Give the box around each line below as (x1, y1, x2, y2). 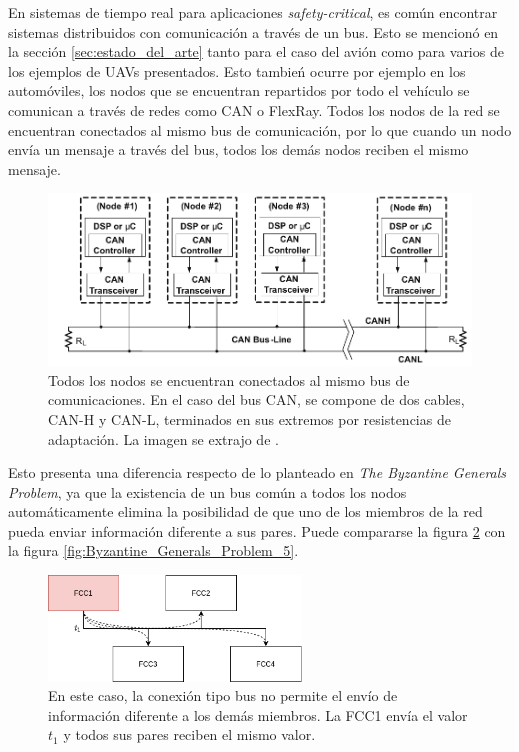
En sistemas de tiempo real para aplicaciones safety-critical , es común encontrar (8, 2, 498, 22)
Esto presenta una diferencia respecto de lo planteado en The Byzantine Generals (8, 462, 507, 483)
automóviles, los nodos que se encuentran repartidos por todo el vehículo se (8, 80, 470, 101)
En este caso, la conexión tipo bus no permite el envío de (48, 685, 398, 706)
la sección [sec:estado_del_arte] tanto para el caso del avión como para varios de (8, 41, 504, 62)
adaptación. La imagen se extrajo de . (48, 428, 279, 449)
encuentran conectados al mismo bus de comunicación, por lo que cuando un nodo (8, 119, 512, 140)
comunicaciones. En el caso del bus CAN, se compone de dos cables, (48, 389, 465, 410)
